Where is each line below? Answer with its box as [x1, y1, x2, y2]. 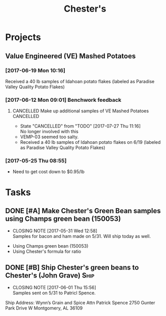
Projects [5, 31, 41, 43]
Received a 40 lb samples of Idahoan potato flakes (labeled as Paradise [5, 78, 155, 84]
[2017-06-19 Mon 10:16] [5, 67, 66, 74]
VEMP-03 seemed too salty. [20, 134, 79, 140]
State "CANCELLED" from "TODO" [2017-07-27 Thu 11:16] [20, 123, 141, 129]
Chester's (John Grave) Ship [5, 271, 95, 280]
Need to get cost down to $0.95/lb [12, 169, 85, 175]
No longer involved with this [20, 129, 78, 135]
